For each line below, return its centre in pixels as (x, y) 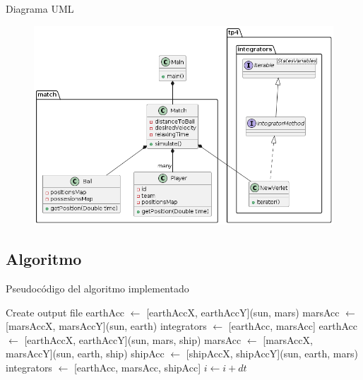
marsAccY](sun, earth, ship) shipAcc (85, 354)
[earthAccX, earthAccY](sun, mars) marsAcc (243, 312)
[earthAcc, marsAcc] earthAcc (293, 326)
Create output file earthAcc (65, 312)
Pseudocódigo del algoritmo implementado (97, 288)
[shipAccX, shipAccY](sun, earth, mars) (272, 354)
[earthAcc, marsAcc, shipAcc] (137, 367)
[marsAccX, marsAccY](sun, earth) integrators (106, 326)
